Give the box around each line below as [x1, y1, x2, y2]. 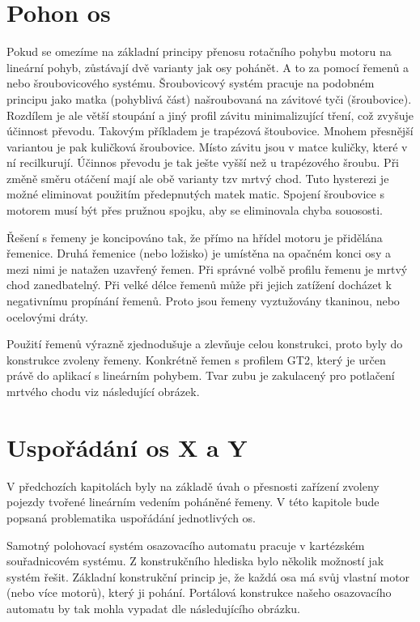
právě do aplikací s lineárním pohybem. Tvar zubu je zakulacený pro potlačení [6, 367, 395, 384]
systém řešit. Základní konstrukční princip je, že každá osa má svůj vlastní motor [6, 568, 410, 585]
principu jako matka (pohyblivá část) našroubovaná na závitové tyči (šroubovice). [6, 90, 412, 107]
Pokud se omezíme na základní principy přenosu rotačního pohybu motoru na [6, 43, 392, 60]
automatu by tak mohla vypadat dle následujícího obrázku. [6, 599, 301, 616]
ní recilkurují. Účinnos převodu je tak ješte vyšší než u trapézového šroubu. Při [6, 154, 400, 171]
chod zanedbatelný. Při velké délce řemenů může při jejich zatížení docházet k [6, 276, 392, 293]
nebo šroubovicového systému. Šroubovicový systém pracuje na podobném [6, 75, 375, 92]
